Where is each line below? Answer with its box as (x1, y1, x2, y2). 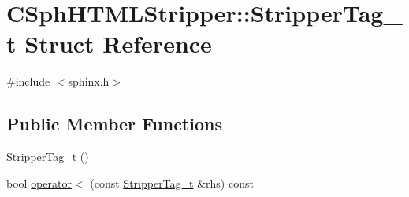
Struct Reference (24, 27, 212, 60)
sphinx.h (68, 73, 110, 89)
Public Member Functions (6, 111, 222, 136)
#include (6, 73, 50, 89)
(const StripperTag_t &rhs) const (90, 174, 254, 191)
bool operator (6, 174, 72, 191)
